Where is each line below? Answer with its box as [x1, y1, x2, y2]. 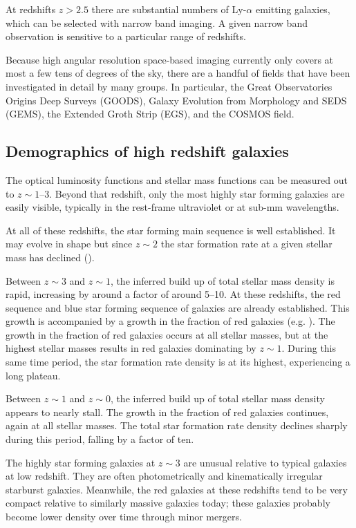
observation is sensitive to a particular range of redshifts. [6, 29, 246, 44]
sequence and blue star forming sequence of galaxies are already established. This [6, 300, 350, 314]
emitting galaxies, [255, 2, 330, 16]
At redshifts [6, 2, 56, 16]
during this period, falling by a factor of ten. [6, 432, 194, 446]
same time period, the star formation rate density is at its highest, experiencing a [6, 355, 350, 369]
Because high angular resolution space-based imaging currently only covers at [6, 52, 334, 66]
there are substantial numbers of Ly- [91, 2, 247, 16]
